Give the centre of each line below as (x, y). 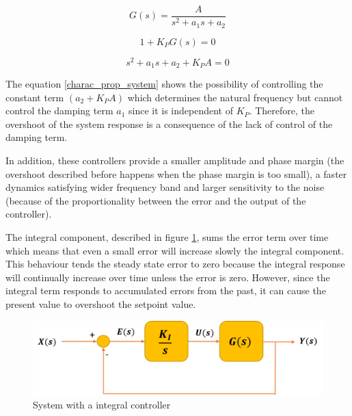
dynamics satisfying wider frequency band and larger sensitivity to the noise (165, 187)
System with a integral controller (102, 404)
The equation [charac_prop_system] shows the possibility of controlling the (164, 84)
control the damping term (59, 110)
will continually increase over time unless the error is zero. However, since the (168, 277)
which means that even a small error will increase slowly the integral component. (175, 250)
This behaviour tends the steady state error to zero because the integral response (175, 264)
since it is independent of (181, 110)
